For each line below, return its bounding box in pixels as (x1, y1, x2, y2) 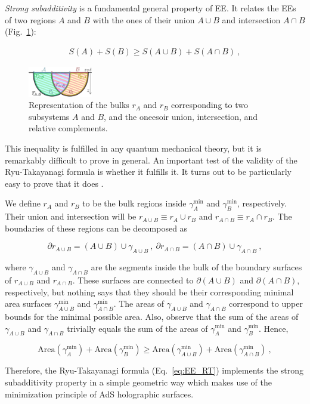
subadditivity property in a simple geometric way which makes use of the (5, 375, 272, 388)
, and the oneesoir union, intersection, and (104, 110, 258, 122)
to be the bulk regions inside (82, 197, 187, 209)
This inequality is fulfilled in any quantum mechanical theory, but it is (5, 142, 262, 155)
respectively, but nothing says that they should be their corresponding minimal (5, 285, 294, 298)
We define (5, 197, 41, 209)
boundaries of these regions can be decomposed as (5, 221, 188, 234)
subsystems (29, 110, 70, 122)
